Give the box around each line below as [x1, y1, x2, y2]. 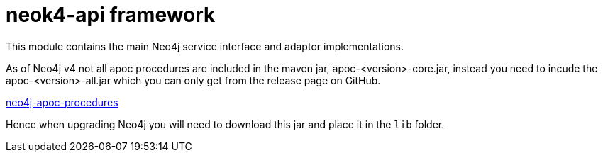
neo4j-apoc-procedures [6, 96, 118, 108]
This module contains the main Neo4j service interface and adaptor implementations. [6, 40, 404, 52]
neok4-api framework [6, 3, 216, 27]
